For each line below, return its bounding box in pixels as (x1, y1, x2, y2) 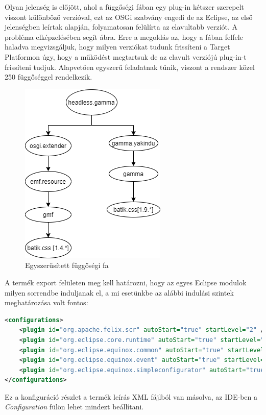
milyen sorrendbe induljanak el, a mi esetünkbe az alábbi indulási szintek (5, 287, 234, 298)
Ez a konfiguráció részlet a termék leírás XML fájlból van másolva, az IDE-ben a (5, 391, 258, 402)
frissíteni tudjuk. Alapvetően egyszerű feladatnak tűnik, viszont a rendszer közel (5, 61, 255, 72)
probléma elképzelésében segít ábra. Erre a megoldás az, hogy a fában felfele (5, 31, 243, 42)
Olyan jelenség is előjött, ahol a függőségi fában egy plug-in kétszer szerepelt (5, 2, 245, 12)
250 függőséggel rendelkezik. (5, 71, 92, 82)
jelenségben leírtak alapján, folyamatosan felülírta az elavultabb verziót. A (5, 21, 238, 32)
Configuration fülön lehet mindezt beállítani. (5, 401, 144, 412)
